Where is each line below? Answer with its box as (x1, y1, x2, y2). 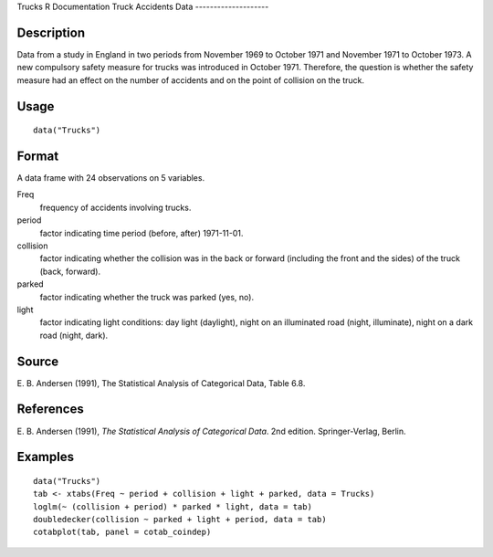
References (16, 402, 84, 417)
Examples (16, 449, 75, 465)
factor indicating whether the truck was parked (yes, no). (39, 291, 255, 302)
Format (16, 148, 59, 163)
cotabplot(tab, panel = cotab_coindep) (33, 527, 212, 538)
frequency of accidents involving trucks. (39, 202, 192, 213)
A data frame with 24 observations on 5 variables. (16, 173, 205, 183)
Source (16, 353, 59, 369)
